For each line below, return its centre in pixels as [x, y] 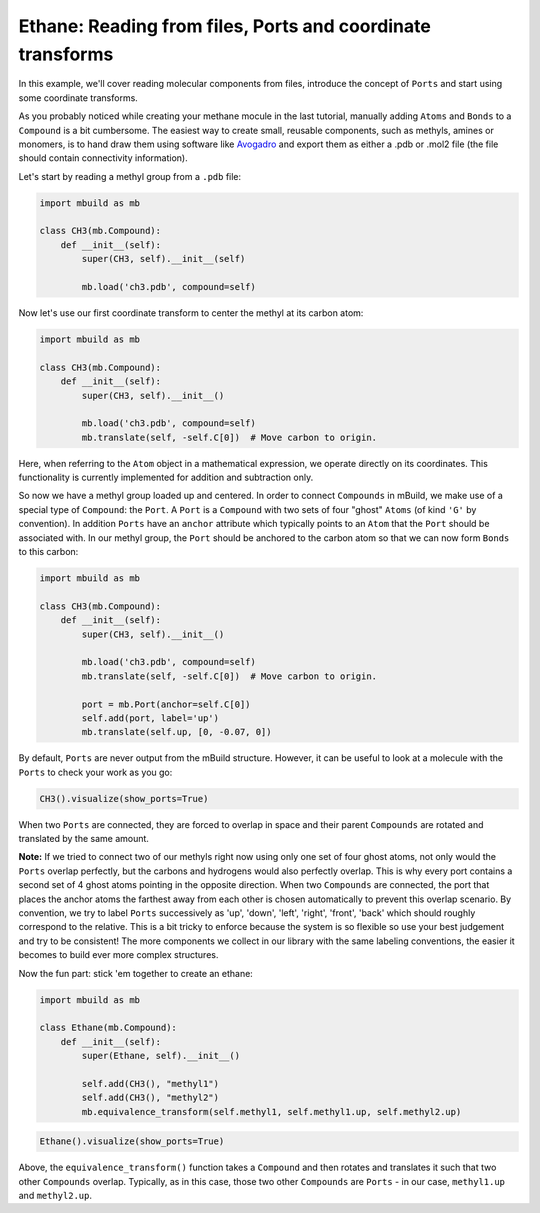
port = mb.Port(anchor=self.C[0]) [166, 704]
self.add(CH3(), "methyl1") [150, 1083]
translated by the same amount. [84, 839]
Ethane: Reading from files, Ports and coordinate [225, 26]
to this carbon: [48, 552]
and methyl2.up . [55, 1196]
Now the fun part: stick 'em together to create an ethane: [136, 973]
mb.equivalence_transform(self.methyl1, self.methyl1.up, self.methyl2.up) [271, 1111]
